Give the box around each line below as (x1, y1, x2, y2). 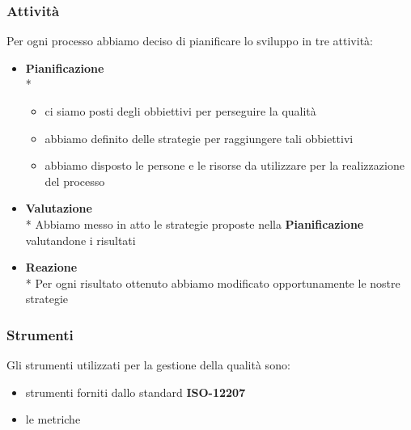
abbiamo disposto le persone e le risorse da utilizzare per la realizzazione (44, 157, 405, 174)
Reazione (25, 259, 78, 276)
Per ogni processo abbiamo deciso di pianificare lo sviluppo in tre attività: (6, 32, 373, 49)
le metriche (25, 411, 81, 428)
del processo (44, 172, 105, 189)
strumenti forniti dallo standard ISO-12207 (25, 383, 246, 400)
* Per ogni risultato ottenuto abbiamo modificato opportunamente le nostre (25, 274, 400, 291)
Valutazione (25, 200, 92, 217)
